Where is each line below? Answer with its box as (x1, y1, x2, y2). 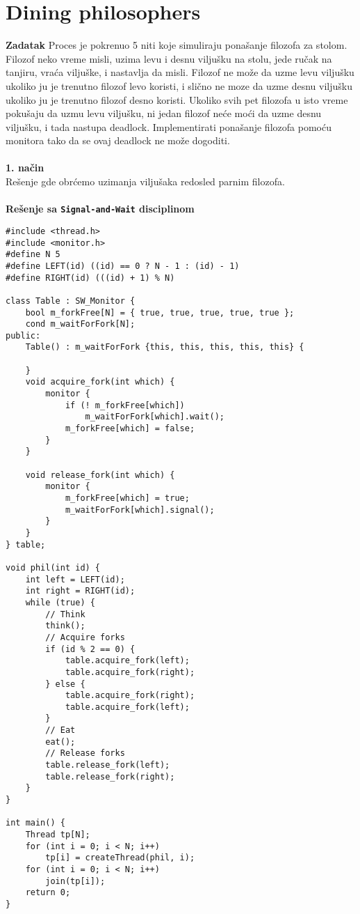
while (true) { (25, 597, 95, 607)
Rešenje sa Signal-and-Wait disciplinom (6, 201, 195, 216)
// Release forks (45, 748, 125, 759)
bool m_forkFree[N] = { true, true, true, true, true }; (25, 307, 295, 318)
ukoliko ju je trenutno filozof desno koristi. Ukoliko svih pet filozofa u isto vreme (6, 92, 348, 107)
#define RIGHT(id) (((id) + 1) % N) (6, 272, 175, 283)
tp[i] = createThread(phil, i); (45, 853, 195, 863)
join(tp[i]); (45, 876, 106, 886)
